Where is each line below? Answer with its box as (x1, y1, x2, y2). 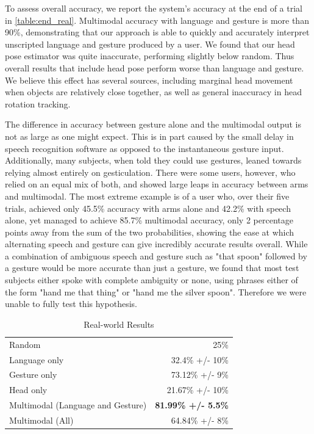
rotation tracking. (5, 97, 71, 110)
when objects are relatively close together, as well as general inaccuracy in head (5, 85, 302, 98)
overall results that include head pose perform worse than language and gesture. (5, 61, 304, 74)
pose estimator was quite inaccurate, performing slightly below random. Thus (5, 49, 294, 62)
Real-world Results (84, 317, 154, 330)
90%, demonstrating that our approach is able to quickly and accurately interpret (5, 26, 310, 38)
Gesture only (9, 368, 57, 381)
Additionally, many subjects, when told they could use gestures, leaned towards (5, 154, 302, 167)
